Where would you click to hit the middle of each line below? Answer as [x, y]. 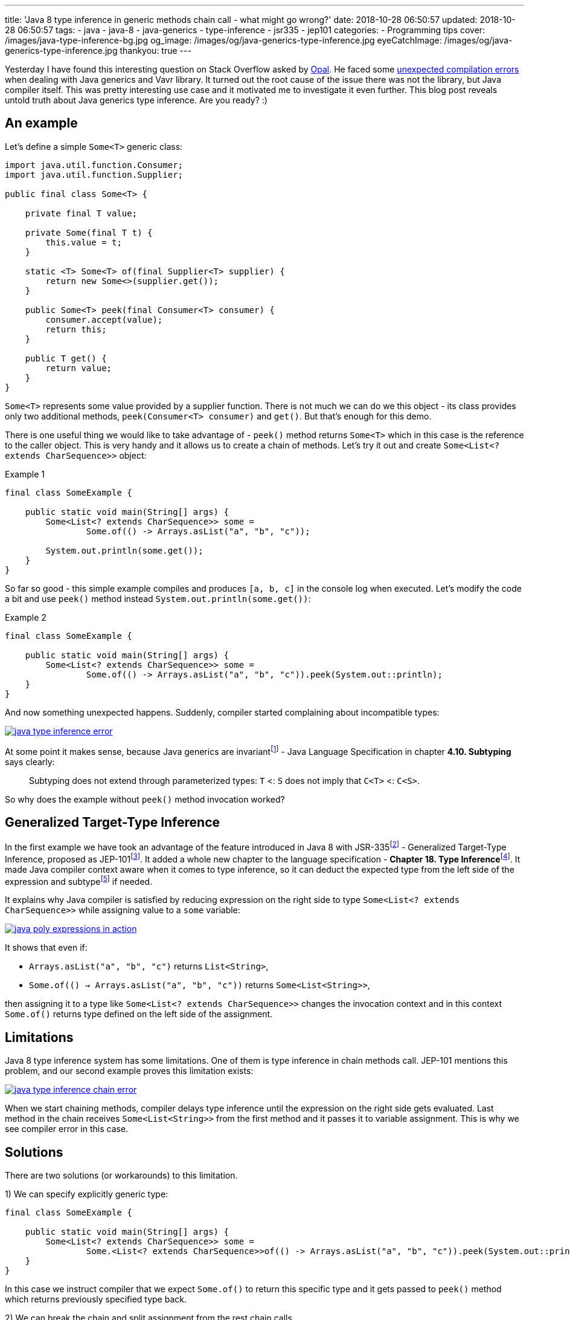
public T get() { [66, 358]
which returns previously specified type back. [96, 1299]
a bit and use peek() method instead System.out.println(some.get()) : [158, 598]
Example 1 [25, 474]
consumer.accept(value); [104, 319]
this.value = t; [84, 242]
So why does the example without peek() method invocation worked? [145, 799]
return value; [79, 368]
